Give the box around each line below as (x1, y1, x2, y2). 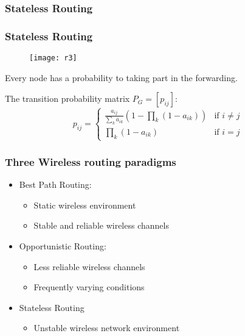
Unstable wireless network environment (33, 321, 180, 334)
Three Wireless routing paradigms (5, 154, 176, 169)
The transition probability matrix (5, 92, 130, 105)
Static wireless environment (33, 198, 136, 211)
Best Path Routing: (19, 178, 92, 191)
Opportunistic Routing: (19, 239, 106, 252)
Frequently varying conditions (33, 281, 145, 293)
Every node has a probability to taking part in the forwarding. (5, 71, 238, 84)
